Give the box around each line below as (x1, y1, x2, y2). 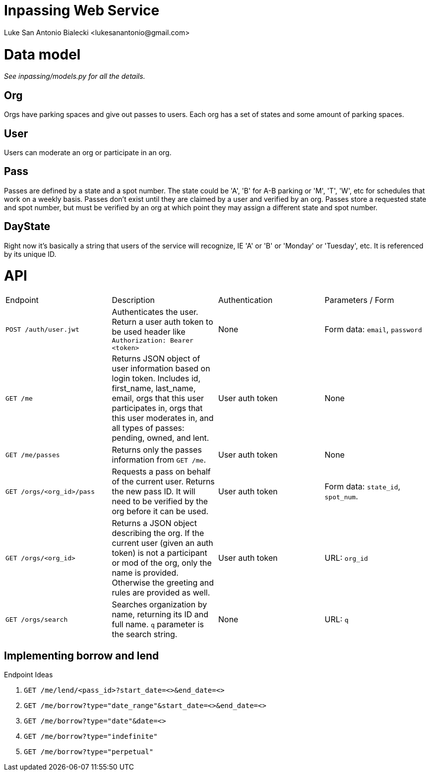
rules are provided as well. (112, 588, 210, 598)
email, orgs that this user (112, 393, 204, 404)
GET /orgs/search (5, 615, 68, 623)
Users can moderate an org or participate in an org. (4, 148, 172, 157)
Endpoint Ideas (4, 670, 53, 679)
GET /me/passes (5, 451, 60, 459)
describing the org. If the (112, 528, 204, 538)
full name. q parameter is (112, 619, 204, 630)
